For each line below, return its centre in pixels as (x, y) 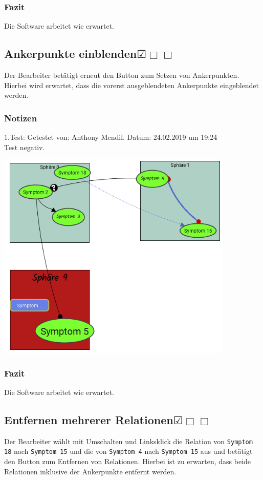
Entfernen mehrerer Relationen (89, 419)
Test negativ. (25, 147)
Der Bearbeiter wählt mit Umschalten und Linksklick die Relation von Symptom (128, 441)
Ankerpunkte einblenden (71, 54)
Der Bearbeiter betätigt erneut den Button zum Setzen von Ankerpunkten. (122, 75)
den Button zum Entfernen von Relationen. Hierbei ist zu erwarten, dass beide (128, 461)
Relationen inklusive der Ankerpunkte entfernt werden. (90, 471)
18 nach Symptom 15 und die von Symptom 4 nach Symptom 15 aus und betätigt (128, 451)
